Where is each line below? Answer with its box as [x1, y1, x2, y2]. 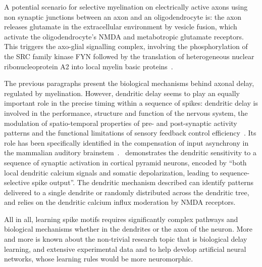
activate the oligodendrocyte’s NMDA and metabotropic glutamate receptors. [4, 31, 244, 41]
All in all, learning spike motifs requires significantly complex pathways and [4, 213, 238, 224]
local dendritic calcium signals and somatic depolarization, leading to [4, 167, 218, 177]
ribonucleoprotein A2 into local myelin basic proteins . [4, 61, 173, 71]
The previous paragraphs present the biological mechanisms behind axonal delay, [4, 78, 254, 88]
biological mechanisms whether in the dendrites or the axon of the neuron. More [4, 224, 252, 234]
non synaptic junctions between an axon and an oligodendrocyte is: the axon [4, 11, 242, 22]
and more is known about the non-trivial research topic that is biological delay [4, 234, 247, 244]
